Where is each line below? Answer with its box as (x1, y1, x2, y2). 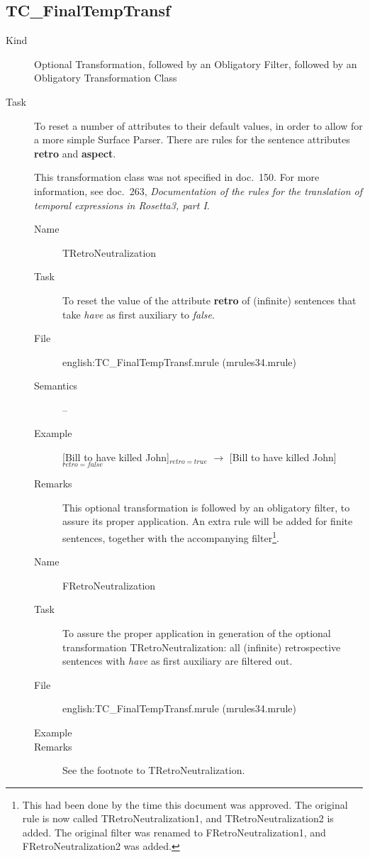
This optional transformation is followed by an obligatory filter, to (62, 499, 350, 514)
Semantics (34, 378, 78, 393)
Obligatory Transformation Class (34, 70, 177, 85)
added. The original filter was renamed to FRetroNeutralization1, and (22, 824, 326, 839)
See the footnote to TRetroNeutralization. (62, 763, 245, 778)
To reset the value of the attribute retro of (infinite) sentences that (62, 292, 357, 307)
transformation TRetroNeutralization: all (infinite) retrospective (62, 639, 341, 654)
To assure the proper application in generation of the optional (62, 625, 331, 640)
